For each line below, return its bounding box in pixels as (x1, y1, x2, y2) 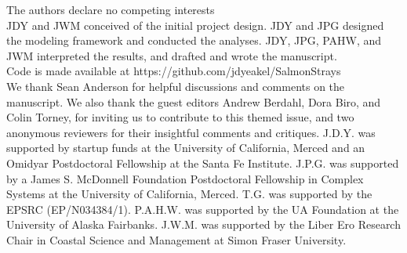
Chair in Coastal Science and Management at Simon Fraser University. (6, 231, 347, 248)
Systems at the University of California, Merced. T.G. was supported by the (6, 186, 372, 202)
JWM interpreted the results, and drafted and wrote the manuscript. (6, 47, 337, 63)
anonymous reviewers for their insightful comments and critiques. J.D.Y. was (6, 124, 376, 140)
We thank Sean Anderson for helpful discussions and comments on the (6, 78, 345, 94)
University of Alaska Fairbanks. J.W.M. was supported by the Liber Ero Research (6, 216, 401, 233)
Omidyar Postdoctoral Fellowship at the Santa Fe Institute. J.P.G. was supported (6, 154, 399, 171)
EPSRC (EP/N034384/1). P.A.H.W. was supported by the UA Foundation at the (6, 201, 399, 217)
